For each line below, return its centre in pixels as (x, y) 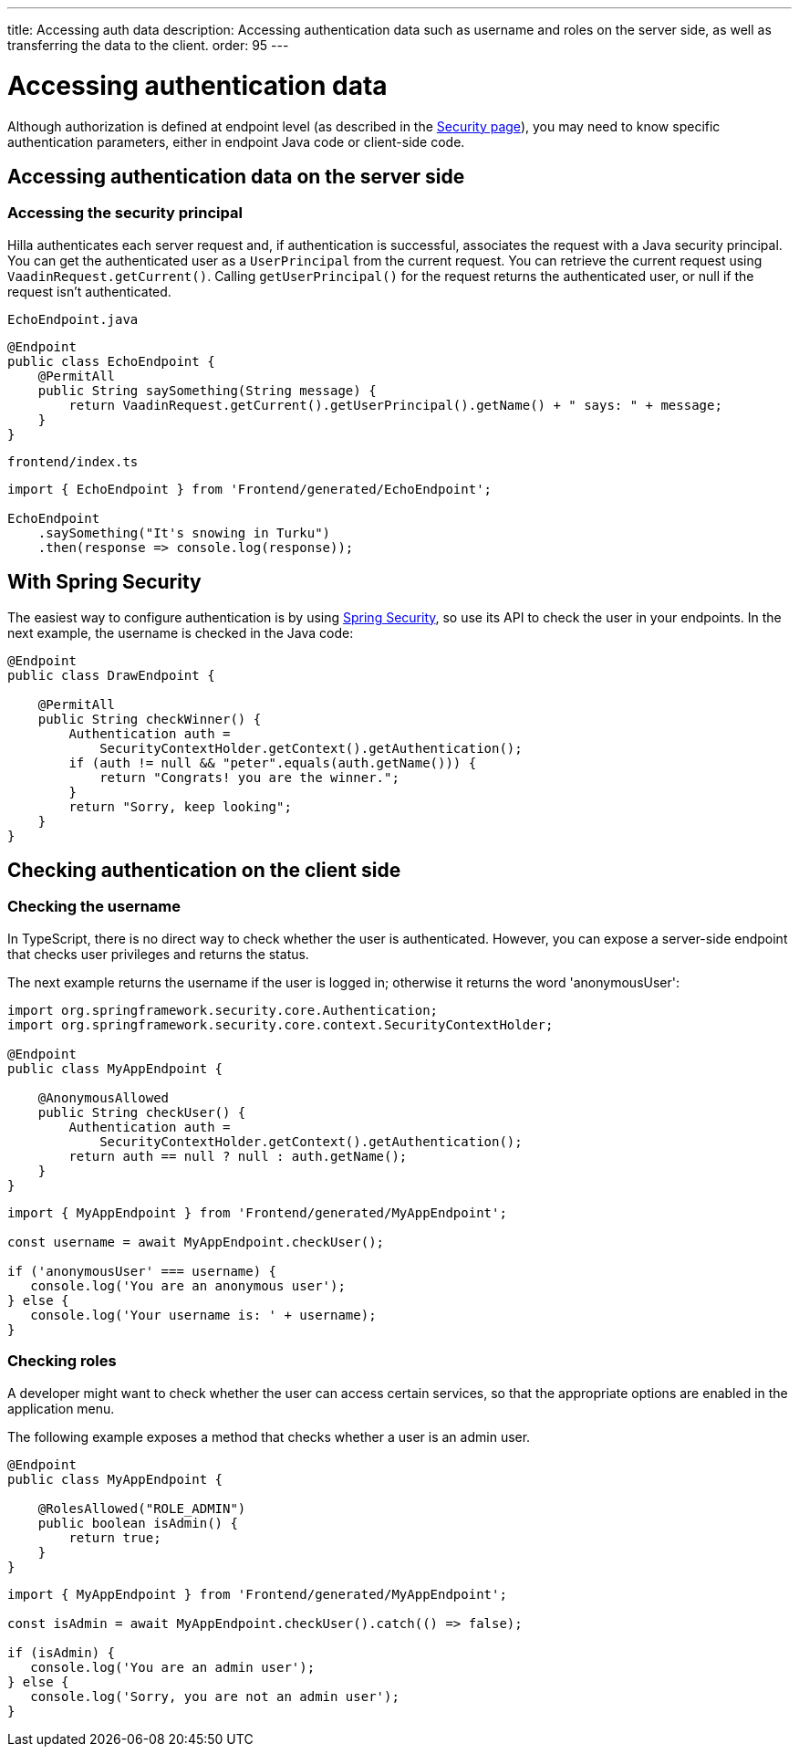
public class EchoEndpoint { (111, 361)
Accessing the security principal (125, 213)
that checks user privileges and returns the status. (158, 954)
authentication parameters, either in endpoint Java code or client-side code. (236, 141)
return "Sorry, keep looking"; (180, 806)
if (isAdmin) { (62, 1652)
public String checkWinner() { (150, 719)
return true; (115, 1537)
